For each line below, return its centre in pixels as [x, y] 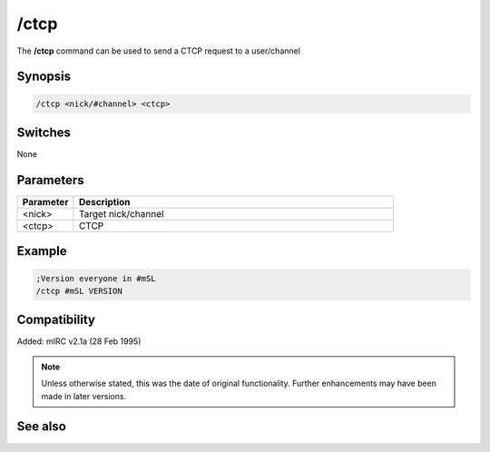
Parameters [50, 180]
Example [42, 251]
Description [104, 201]
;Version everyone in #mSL [96, 278]
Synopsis [44, 77]
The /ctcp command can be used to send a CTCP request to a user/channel [159, 51]
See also [42, 427]
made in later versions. [84, 396]
